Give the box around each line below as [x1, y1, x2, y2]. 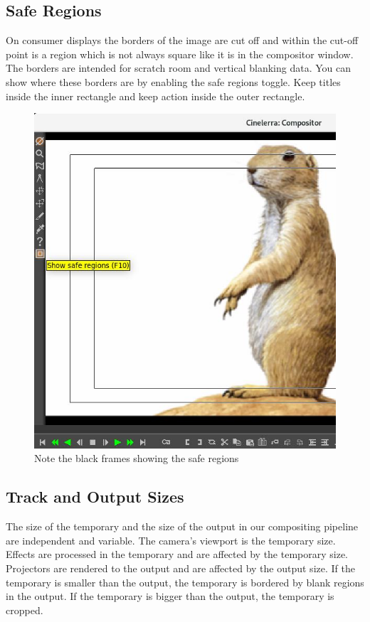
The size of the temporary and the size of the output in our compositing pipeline [6, 519, 359, 534]
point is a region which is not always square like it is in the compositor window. [6, 46, 354, 61]
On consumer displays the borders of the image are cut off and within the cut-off [6, 33, 359, 48]
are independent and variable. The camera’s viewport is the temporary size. [6, 532, 336, 547]
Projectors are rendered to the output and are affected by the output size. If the [6, 561, 355, 576]
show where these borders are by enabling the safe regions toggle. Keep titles [6, 74, 341, 89]
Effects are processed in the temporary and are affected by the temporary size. [6, 547, 348, 562]
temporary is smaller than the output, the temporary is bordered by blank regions [6, 574, 364, 589]
